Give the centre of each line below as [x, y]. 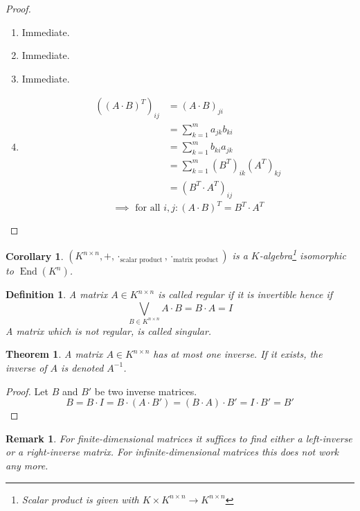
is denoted [82, 367]
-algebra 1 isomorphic [303, 254]
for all [148, 208]
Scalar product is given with [80, 499]
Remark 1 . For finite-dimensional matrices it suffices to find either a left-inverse [179, 438]
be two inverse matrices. [146, 391]
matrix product [196, 260]
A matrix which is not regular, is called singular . [109, 330]
